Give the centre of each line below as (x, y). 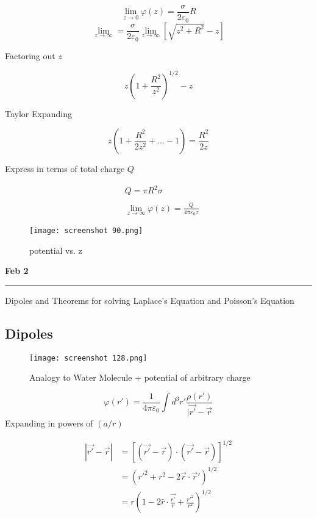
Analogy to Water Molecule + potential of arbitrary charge (140, 377)
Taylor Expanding (38, 113)
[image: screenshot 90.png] (86, 230)
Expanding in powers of (49, 423)
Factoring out (30, 55)
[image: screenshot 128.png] (88, 358)
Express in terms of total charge (65, 169)
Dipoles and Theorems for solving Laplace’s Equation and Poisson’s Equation (150, 300)
